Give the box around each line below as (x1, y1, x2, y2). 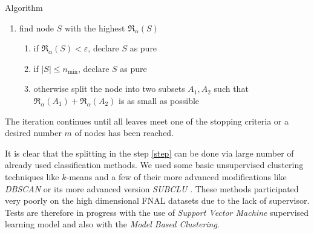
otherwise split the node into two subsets (33, 82, 185, 95)
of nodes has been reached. (74, 126, 174, 139)
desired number (5, 126, 62, 139)
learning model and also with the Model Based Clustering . (5, 218, 220, 230)
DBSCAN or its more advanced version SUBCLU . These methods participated (5, 182, 299, 195)
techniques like (5, 170, 59, 183)
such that (214, 82, 249, 95)
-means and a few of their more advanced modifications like (66, 170, 287, 183)
